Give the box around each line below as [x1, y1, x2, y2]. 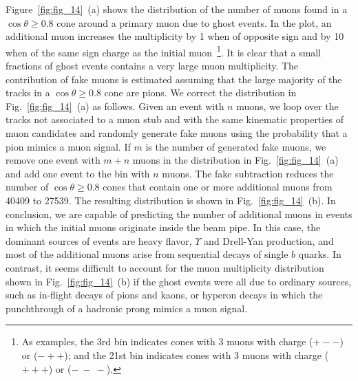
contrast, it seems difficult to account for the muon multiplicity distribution [6, 260, 324, 274]
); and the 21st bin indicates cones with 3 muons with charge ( [64, 347, 329, 362]
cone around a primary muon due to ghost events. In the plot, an [56, 15, 332, 30]
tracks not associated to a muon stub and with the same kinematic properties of [6, 112, 344, 127]
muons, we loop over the [236, 98, 339, 113]
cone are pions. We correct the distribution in [104, 85, 297, 100]
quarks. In [298, 247, 341, 261]
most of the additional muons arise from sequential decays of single [6, 247, 288, 261]
